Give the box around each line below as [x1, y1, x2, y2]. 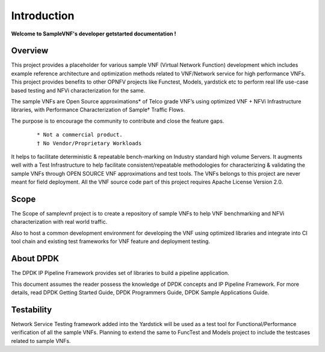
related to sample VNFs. [11, 337, 71, 344]
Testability [11, 304, 52, 315]
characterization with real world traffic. [11, 218, 108, 226]
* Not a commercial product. [37, 131, 123, 138]
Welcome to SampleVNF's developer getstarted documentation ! [11, 30, 176, 37]
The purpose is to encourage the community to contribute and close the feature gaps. [11, 117, 224, 125]
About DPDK [11, 253, 60, 264]
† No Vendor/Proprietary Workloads [37, 140, 142, 147]
